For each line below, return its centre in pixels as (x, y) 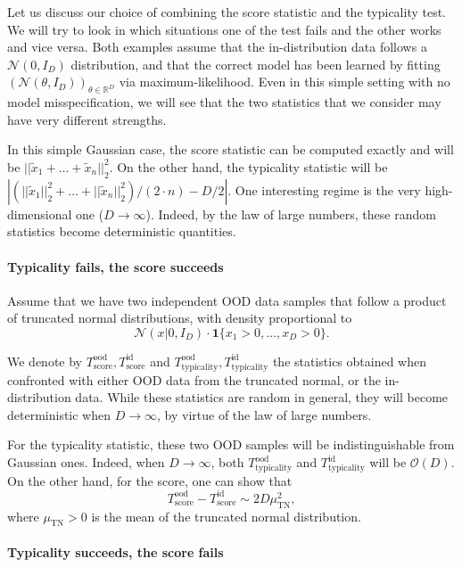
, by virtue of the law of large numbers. (264, 414)
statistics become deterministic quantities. (122, 231)
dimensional (40, 214)
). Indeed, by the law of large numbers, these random (291, 214)
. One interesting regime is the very (324, 189)
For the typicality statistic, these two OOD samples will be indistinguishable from (231, 444)
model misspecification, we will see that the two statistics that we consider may (224, 102)
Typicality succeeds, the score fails (115, 552)
